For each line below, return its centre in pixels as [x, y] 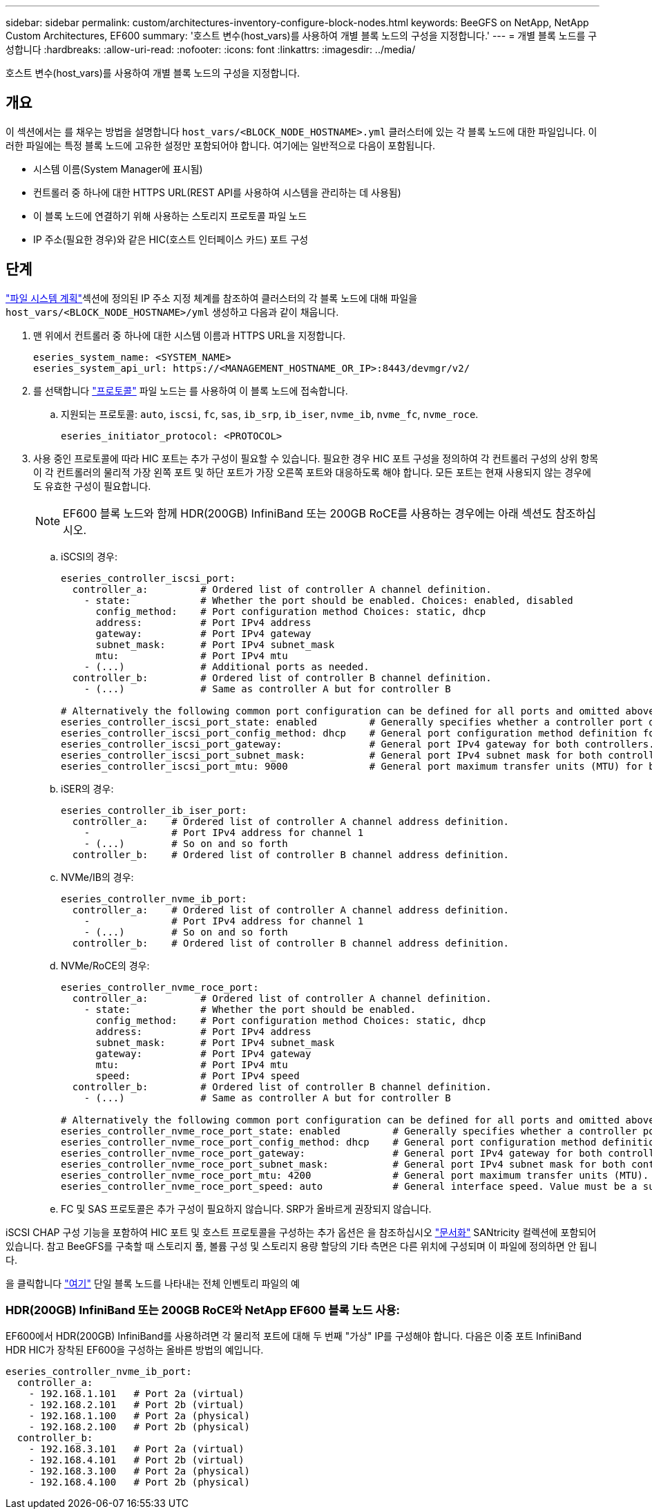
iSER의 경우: [87, 788]
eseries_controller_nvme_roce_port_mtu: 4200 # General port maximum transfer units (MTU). [355, 1175]
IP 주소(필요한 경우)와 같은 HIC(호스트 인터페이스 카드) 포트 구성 [171, 239]
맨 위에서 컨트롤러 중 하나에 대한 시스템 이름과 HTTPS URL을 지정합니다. [190, 335]
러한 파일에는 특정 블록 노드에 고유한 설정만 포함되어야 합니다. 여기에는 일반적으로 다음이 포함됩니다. [221, 145]
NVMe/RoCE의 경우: [105, 965]
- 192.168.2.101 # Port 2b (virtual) [136, 1405]
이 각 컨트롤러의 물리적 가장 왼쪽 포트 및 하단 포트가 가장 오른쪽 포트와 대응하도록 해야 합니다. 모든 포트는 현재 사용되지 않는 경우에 [312, 472]
